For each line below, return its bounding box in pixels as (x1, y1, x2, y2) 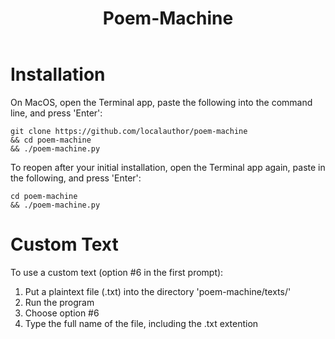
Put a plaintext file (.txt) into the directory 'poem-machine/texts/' (24, 285, 292, 297)
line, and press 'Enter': (10, 107, 103, 119)
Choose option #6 (24, 307, 100, 319)
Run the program (24, 296, 95, 308)
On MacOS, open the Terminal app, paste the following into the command (10, 96, 313, 108)
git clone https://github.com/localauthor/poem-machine (10, 126, 248, 136)
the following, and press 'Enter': (10, 172, 142, 184)
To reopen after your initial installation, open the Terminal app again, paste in (10, 161, 326, 173)
